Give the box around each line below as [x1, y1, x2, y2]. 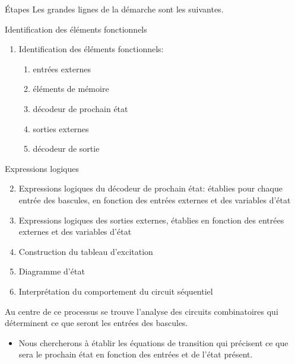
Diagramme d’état [18, 265, 85, 277]
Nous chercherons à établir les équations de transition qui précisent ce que [18, 336, 288, 349]
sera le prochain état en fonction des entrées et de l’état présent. [18, 348, 253, 360]
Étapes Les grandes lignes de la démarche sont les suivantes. [5, 3, 224, 15]
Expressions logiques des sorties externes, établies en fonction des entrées [18, 213, 284, 226]
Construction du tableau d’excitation [18, 245, 153, 257]
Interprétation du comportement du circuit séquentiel [18, 285, 213, 297]
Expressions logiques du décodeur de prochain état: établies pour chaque [18, 182, 283, 194]
